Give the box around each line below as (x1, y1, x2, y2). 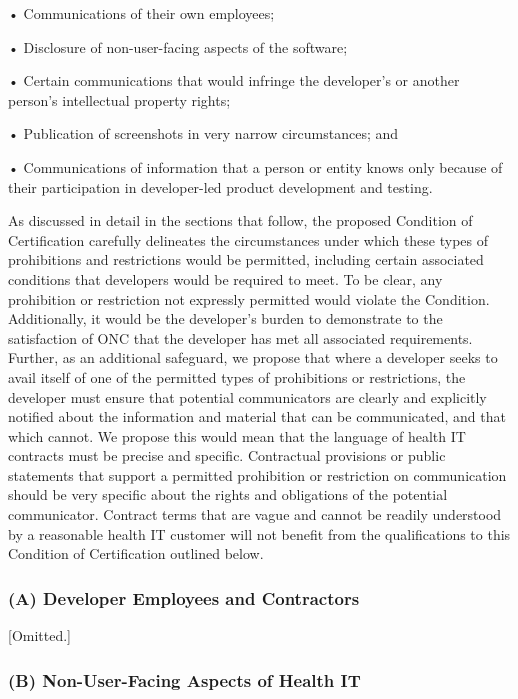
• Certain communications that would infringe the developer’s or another (8, 70, 460, 91)
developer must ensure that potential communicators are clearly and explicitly (8, 386, 487, 407)
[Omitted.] (8, 625, 72, 646)
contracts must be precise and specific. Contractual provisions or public (8, 445, 446, 466)
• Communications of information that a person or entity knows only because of (8, 156, 503, 177)
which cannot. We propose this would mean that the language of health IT (8, 425, 466, 446)
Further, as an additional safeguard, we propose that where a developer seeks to (8, 347, 498, 368)
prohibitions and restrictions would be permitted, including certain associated (8, 249, 484, 270)
